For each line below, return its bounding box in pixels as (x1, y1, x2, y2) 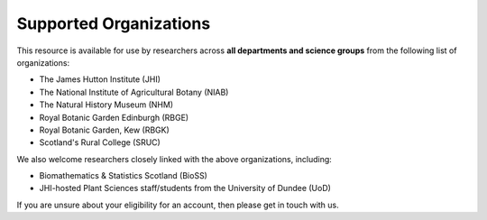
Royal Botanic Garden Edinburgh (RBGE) (39, 112, 189, 123)
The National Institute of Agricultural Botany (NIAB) (39, 87, 229, 97)
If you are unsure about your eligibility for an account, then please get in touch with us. (16, 199, 340, 210)
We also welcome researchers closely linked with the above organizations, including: (16, 153, 333, 164)
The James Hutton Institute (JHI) (39, 74, 161, 85)
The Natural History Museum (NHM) (39, 99, 174, 110)
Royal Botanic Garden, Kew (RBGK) (39, 124, 170, 135)
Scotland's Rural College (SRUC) (39, 137, 161, 148)
